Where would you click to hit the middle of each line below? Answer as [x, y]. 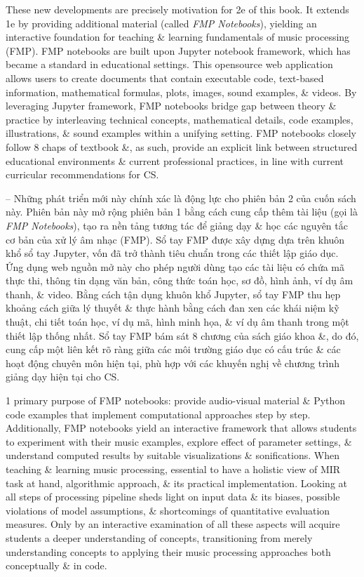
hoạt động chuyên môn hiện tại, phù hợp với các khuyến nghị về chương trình [173, 363]
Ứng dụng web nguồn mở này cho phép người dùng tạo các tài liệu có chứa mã [175, 266]
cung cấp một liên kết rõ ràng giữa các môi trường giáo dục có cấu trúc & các [173, 349]
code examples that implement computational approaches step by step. [158, 414]
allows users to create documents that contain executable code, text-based [165, 78]
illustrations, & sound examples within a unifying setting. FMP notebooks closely [181, 133]
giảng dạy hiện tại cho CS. [63, 377]
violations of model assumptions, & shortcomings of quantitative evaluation [168, 510]
